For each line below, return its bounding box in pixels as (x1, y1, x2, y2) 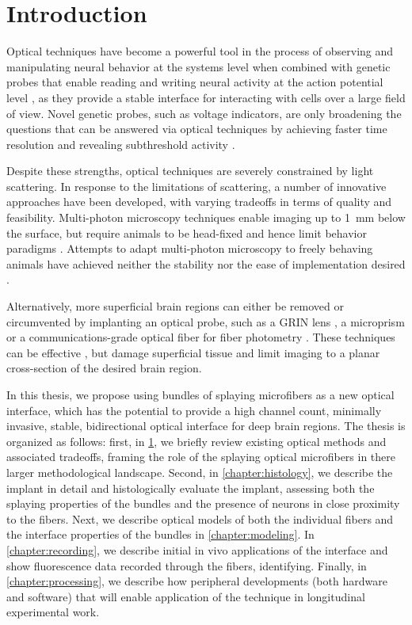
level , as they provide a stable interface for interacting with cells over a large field (6, 89, 406, 105)
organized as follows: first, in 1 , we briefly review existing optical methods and (6, 433, 387, 449)
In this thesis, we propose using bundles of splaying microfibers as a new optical (6, 387, 395, 402)
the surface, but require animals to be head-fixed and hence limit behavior (6, 224, 367, 241)
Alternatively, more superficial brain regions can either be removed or (6, 298, 344, 314)
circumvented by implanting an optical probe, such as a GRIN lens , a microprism (6, 313, 405, 330)
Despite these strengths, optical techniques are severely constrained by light (6, 162, 374, 179)
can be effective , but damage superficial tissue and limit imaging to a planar (6, 344, 380, 360)
